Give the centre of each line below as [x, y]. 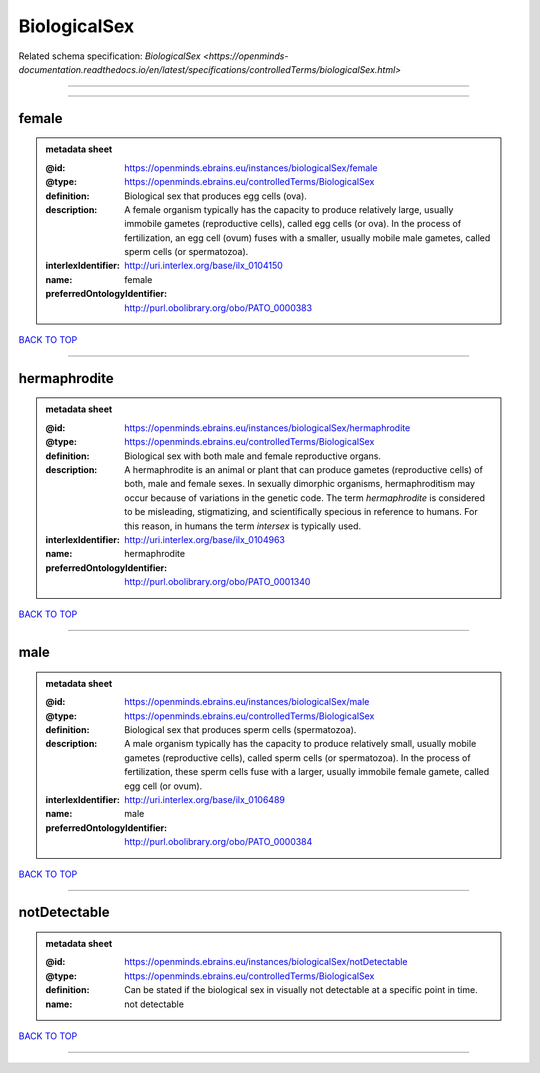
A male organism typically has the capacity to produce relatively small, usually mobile [300, 744]
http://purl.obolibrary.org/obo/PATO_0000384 [218, 842]
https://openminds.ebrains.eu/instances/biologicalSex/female [251, 167]
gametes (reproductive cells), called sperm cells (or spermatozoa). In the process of [297, 757]
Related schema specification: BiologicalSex [110, 56]
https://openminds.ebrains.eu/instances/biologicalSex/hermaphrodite [267, 427]
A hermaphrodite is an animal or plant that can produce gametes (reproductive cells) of [304, 469]
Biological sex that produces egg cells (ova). [215, 196]
